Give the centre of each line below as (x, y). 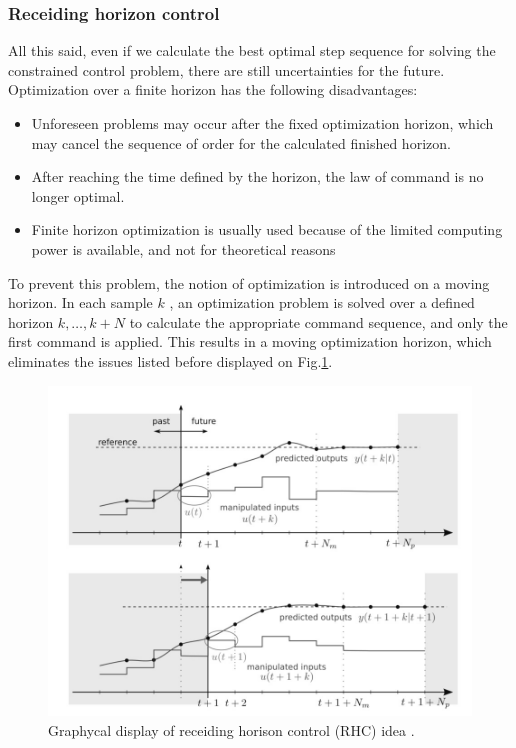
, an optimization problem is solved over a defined (322, 302)
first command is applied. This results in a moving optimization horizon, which (250, 341)
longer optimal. (78, 195)
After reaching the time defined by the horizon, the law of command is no (257, 176)
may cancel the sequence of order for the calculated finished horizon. (241, 142)
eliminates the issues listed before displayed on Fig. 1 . (170, 360)
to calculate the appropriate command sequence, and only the (318, 321)
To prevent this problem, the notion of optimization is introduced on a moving (249, 282)
